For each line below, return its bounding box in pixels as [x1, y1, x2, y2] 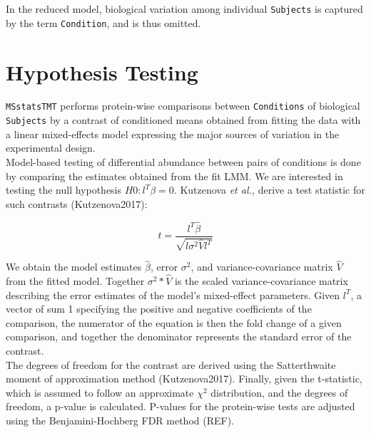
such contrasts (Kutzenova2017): [6, 196, 148, 211]
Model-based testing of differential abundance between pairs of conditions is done [6, 154, 361, 169]
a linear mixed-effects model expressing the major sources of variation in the [6, 126, 340, 141]
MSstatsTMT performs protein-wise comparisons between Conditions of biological [6, 98, 360, 113]
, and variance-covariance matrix [190, 259, 333, 274]
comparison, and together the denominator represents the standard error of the [6, 329, 352, 344]
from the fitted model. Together [6, 273, 145, 288]
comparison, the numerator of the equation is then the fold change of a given [6, 315, 342, 330]
